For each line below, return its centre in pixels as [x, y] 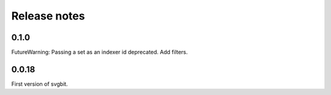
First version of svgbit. [40, 84]
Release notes [48, 16]
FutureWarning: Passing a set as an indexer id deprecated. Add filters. [100, 52]
